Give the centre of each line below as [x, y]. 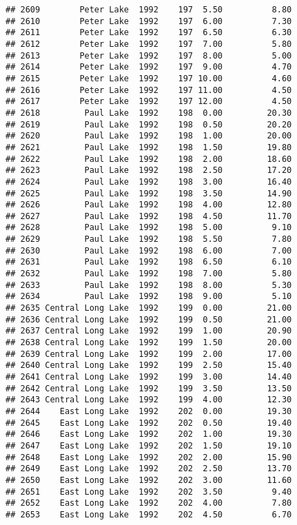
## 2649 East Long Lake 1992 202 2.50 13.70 [149, 469]
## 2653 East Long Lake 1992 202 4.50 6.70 [149, 514]
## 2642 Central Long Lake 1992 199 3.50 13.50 [149, 388]
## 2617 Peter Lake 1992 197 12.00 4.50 [149, 102]
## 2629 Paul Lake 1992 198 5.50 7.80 [149, 239]
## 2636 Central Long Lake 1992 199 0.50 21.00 [149, 319]
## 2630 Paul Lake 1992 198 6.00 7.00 [149, 250]
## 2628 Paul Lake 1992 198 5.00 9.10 [149, 228]
